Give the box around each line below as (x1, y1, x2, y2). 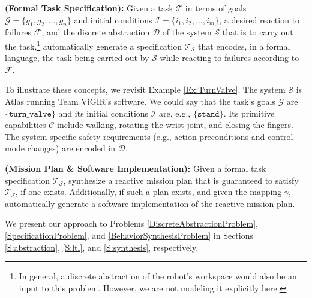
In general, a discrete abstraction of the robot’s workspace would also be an (19, 270, 297, 282)
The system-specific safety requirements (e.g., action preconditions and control (5, 130, 293, 142)
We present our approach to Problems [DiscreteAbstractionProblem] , (5, 217, 258, 230)
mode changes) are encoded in (5, 142, 116, 154)
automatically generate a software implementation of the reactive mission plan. (5, 197, 295, 209)
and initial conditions (74, 13, 152, 26)
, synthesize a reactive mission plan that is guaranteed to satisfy (63, 174, 299, 186)
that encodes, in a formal (198, 39, 290, 52)
